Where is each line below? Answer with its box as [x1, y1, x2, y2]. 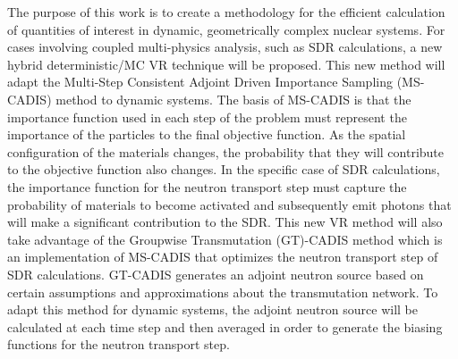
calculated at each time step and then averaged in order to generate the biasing [7, 317, 443, 336]
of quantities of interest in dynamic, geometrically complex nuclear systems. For [7, 20, 445, 38]
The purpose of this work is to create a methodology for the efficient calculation [7, 3, 445, 21]
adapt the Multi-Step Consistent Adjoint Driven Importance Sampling [7, 72, 393, 91]
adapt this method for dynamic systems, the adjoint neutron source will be [7, 300, 419, 319]
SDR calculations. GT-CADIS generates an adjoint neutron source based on [7, 264, 424, 283]
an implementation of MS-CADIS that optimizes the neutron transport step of [7, 247, 438, 266]
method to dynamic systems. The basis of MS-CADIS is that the [55, 89, 411, 108]
